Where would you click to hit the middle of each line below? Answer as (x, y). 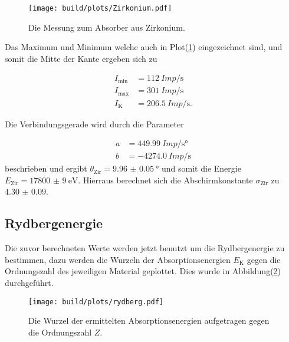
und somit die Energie (201, 168)
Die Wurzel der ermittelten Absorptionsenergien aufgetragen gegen (149, 320)
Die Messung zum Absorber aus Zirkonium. (107, 27)
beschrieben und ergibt (46, 168)
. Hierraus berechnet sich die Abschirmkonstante (165, 180)
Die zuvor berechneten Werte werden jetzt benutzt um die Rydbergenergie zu (145, 248)
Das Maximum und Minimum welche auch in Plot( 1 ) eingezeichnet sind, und (144, 47)
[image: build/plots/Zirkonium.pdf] (100, 8)
